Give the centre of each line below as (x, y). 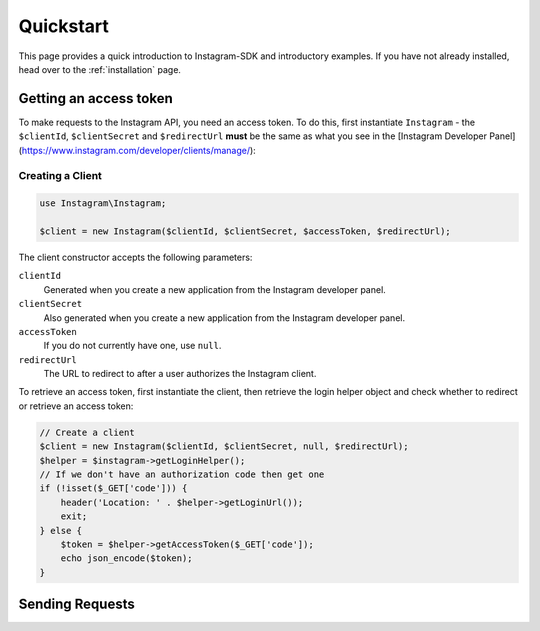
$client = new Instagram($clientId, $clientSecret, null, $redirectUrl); (224, 446)
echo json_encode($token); (127, 558)
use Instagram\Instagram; (103, 203)
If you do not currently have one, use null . (132, 346)
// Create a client (87, 432)
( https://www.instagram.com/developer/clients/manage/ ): (137, 150)
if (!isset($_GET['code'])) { (113, 488)
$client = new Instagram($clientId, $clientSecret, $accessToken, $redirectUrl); (245, 231)
